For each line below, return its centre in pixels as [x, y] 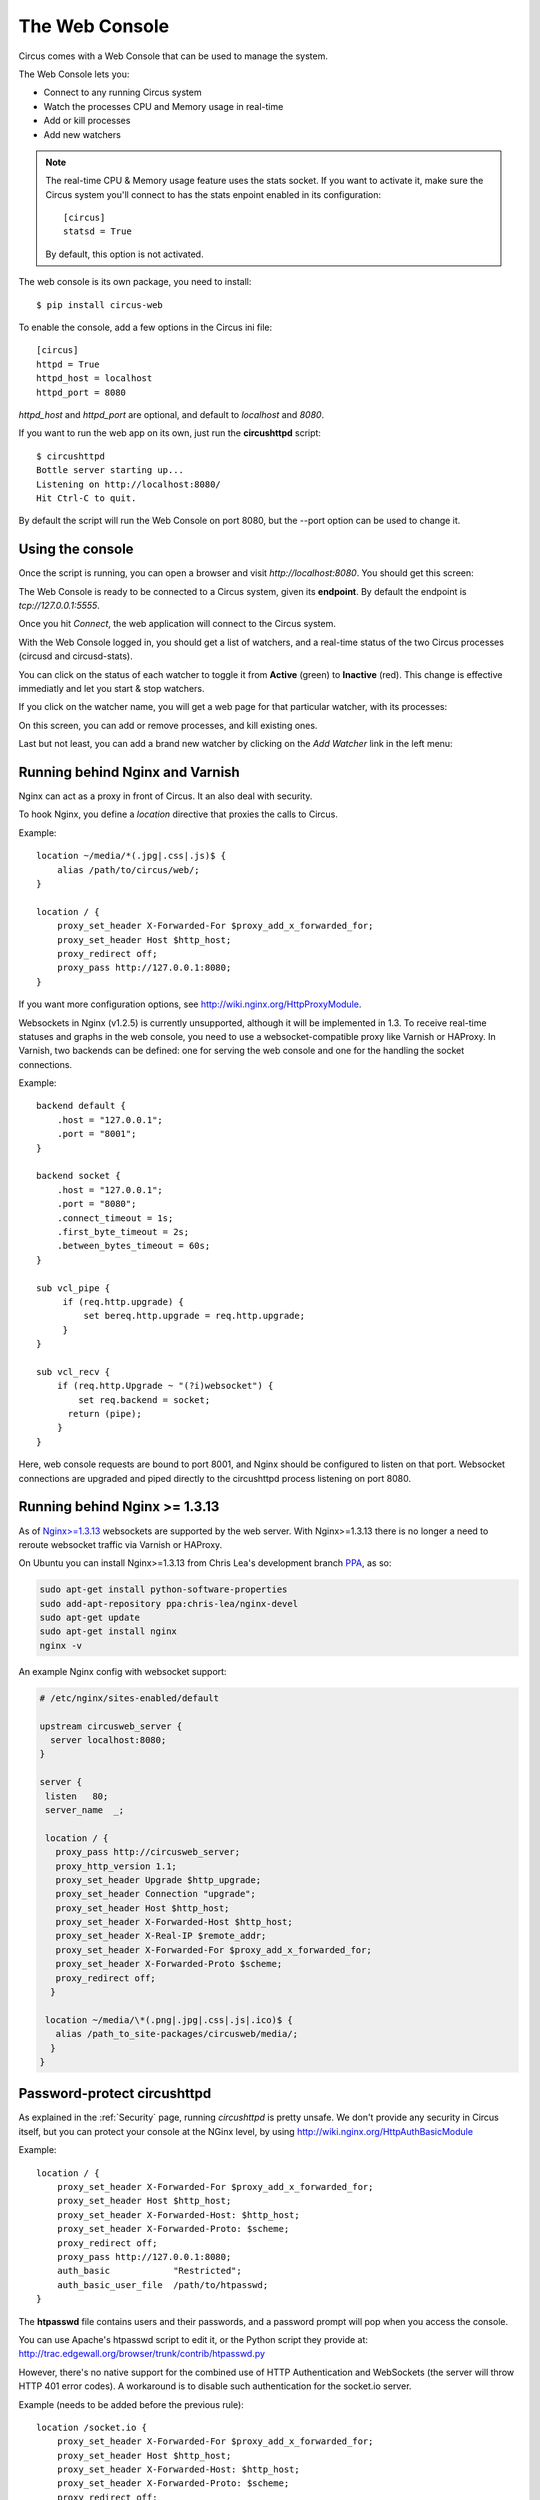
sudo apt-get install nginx [108, 1631]
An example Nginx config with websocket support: [122, 1671]
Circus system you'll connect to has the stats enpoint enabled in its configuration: [213, 194]
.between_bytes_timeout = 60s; [133, 1246]
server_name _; [85, 1809]
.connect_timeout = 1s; [115, 1218]
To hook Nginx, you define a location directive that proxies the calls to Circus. [178, 814]
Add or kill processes [87, 121]
